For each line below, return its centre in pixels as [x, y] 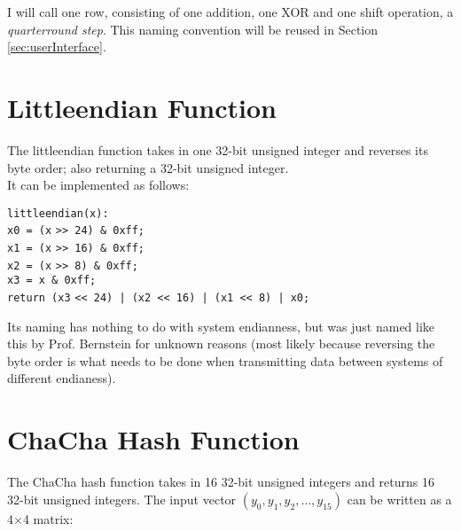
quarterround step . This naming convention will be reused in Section [193, 29]
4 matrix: [48, 518]
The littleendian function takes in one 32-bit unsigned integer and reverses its [218, 149]
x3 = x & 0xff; [52, 281]
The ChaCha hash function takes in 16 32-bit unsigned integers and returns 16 [221, 482]
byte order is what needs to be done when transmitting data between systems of [225, 360]
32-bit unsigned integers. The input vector [122, 499]
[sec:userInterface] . [57, 47]
